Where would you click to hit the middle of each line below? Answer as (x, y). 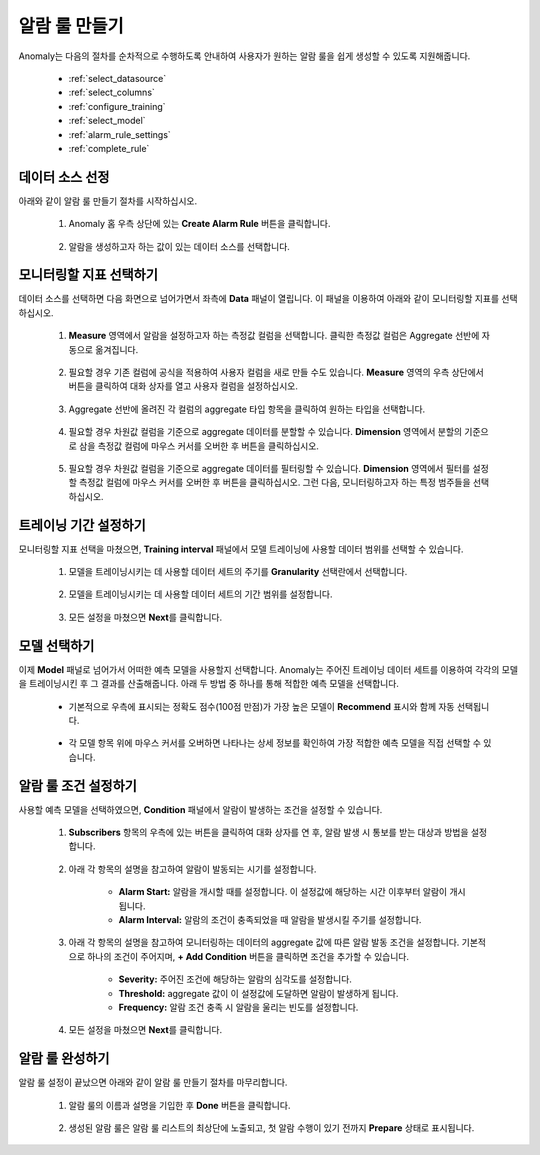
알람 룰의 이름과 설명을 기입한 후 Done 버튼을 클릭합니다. (179, 1105)
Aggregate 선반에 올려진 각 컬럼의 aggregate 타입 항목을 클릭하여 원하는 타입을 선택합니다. (247, 409)
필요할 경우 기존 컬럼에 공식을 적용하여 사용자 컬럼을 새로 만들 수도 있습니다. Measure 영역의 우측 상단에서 (276, 372)
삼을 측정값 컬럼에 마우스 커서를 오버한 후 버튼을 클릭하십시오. (199, 446)
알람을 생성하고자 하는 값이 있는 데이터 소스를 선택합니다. (179, 246)
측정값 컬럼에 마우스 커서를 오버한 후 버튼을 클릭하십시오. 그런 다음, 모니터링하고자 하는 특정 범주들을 (274, 482)
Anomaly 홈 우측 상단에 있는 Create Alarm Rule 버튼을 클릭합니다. (199, 224)
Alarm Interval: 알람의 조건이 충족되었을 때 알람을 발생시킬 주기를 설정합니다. (270, 919)
